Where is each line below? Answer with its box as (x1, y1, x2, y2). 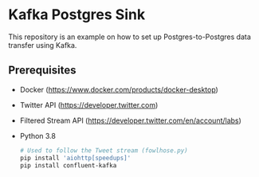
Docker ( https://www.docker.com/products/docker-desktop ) (19, 85, 219, 94)
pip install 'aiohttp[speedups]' (19, 154, 131, 162)
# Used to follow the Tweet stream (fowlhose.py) (19, 146, 189, 155)
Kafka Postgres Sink (8, 6, 146, 24)
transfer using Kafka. (8, 40, 77, 49)
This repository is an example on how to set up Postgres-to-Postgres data (8, 32, 251, 41)
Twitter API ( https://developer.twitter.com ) (19, 100, 159, 109)
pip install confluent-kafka (19, 161, 117, 169)
